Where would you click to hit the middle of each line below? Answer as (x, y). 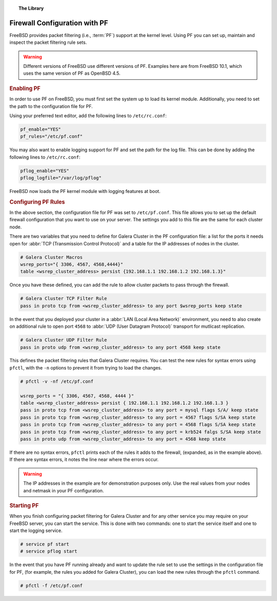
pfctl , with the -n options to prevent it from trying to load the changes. (86, 367)
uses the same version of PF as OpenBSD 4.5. (72, 73)
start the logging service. (36, 531)
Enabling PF (25, 89)
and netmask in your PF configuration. (64, 490)
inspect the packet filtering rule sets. (48, 42)
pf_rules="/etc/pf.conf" (52, 137)
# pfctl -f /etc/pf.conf (52, 586)
